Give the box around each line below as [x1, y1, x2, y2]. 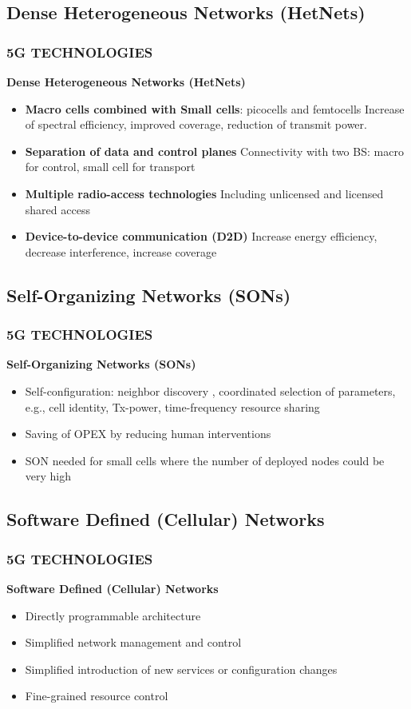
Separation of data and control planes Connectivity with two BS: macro [25, 142, 404, 159]
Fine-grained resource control [25, 687, 168, 704]
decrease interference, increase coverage [25, 243, 217, 260]
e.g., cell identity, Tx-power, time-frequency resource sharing [25, 398, 320, 415]
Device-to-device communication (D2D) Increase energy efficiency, [25, 228, 377, 245]
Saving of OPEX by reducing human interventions [25, 425, 271, 442]
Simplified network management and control [25, 634, 242, 651]
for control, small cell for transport [25, 158, 196, 175]
